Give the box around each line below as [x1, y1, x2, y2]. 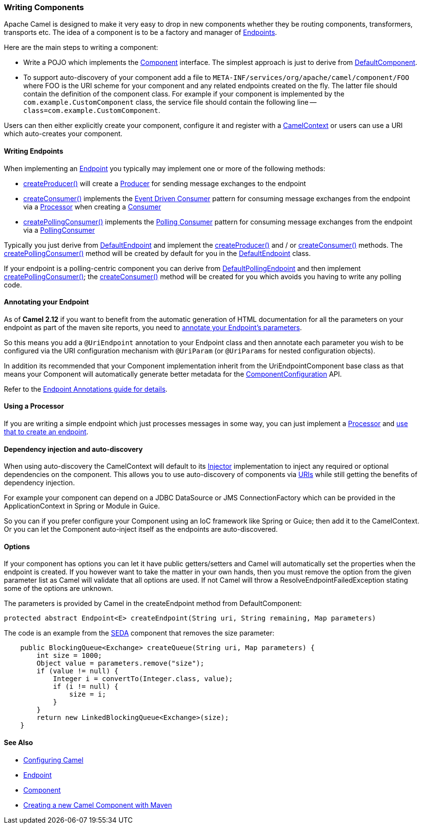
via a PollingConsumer [23, 225, 95, 234]
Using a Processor [4, 402, 64, 411]
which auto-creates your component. [4, 129, 123, 138]
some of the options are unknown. [4, 584, 113, 593]
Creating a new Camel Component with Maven [23, 800, 172, 809]
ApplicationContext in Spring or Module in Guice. [4, 502, 160, 510]
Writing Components [4, 2, 84, 12]
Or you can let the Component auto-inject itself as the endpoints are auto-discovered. [4, 525, 278, 534]
